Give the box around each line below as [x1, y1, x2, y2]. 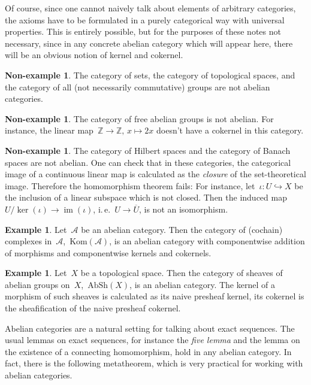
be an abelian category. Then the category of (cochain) [81, 223, 283, 235]
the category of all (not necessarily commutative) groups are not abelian [5, 80, 270, 93]
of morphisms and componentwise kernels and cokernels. [5, 246, 212, 259]
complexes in [5, 235, 52, 247]
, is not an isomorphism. [138, 202, 228, 215]
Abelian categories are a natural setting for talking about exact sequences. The [5, 322, 295, 334]
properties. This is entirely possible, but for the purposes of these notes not [5, 25, 281, 38]
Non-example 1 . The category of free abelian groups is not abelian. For [5, 112, 274, 125]
